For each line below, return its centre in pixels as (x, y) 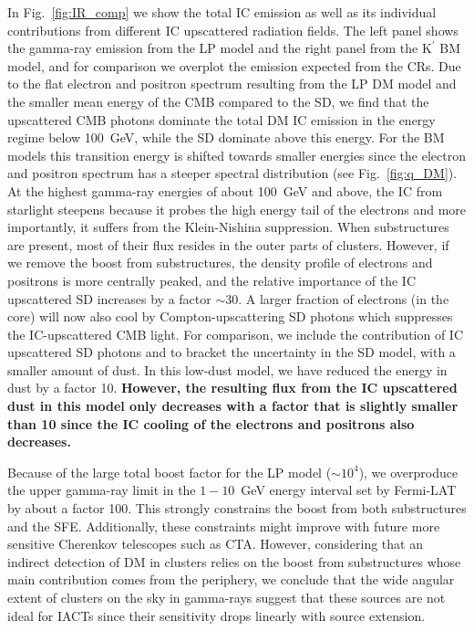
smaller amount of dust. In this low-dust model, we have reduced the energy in (227, 369)
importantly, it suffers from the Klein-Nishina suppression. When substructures (228, 227)
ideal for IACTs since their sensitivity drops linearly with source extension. (216, 615)
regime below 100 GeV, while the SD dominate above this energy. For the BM (226, 137)
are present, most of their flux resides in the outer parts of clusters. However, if (228, 244)
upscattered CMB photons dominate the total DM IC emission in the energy (222, 119)
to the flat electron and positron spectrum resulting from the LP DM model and (232, 84)
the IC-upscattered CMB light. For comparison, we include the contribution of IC (236, 334)
